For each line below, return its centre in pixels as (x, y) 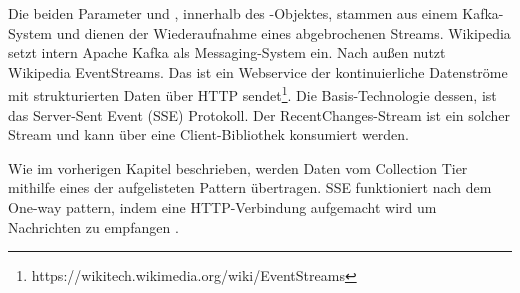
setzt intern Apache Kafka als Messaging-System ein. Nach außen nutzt (227, 52)
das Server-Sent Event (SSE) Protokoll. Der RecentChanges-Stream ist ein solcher (259, 114)
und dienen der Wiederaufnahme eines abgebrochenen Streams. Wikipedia (283, 32)
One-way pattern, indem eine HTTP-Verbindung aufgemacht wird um (222, 207)
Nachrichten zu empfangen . (93, 226)
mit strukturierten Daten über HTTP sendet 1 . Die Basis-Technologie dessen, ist (252, 94)
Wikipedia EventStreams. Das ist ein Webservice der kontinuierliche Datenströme (258, 71)
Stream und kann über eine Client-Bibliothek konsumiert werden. (209, 134)
